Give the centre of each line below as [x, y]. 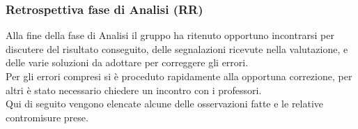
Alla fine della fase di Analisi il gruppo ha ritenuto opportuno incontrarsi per [170, 35]
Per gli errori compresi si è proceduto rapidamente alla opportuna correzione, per [179, 76]
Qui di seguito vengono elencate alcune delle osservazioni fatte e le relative [165, 104]
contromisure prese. [47, 117]
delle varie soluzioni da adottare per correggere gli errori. [127, 62]
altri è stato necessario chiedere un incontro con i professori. [134, 90]
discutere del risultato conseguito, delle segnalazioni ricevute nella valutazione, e [177, 48]
